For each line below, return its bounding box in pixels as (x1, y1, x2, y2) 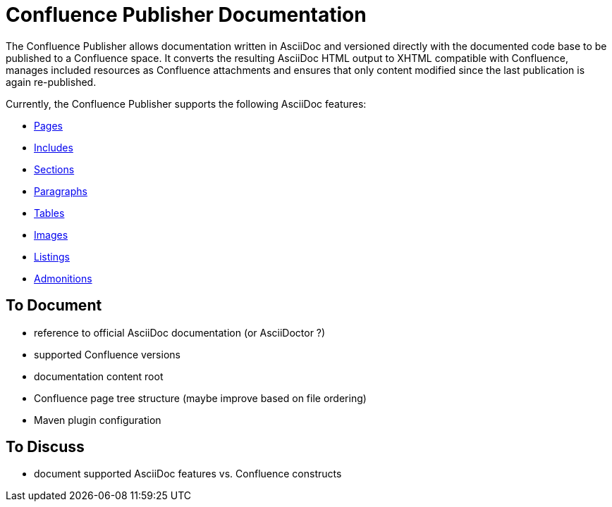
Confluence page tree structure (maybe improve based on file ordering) (34, 392, 367, 404)
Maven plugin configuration (34, 413, 161, 426)
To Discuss (6, 438, 85, 456)
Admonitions (34, 272, 92, 284)
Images (34, 228, 68, 241)
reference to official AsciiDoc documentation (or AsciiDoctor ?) (34, 326, 326, 339)
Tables (34, 206, 65, 219)
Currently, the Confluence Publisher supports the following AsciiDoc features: (6, 97, 367, 110)
